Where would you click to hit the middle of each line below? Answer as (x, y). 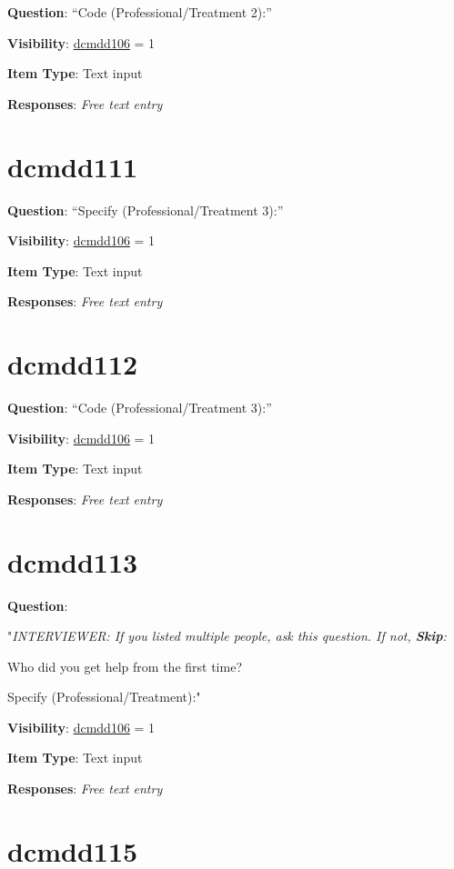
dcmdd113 (73, 561)
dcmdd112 (73, 364)
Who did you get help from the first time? (125, 666)
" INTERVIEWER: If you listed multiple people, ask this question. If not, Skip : (227, 636)
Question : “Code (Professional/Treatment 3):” (140, 407)
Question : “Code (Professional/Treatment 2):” (140, 12)
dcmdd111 (73, 166)
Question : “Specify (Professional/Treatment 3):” (146, 210)
